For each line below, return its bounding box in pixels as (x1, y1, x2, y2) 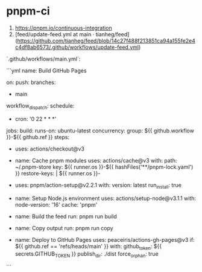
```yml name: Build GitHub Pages (6, 66, 87, 74)
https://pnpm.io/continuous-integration (14, 24, 113, 31)
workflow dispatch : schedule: (6, 102, 75, 111)
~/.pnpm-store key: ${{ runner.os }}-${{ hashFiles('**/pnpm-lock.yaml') (14, 163, 194, 170)
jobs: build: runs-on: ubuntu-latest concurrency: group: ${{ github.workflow (6, 127, 194, 134)
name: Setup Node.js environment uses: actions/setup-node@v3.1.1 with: (14, 195, 197, 202)
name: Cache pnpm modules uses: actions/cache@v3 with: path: (14, 157, 177, 164)
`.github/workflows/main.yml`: (6, 55, 81, 62)
